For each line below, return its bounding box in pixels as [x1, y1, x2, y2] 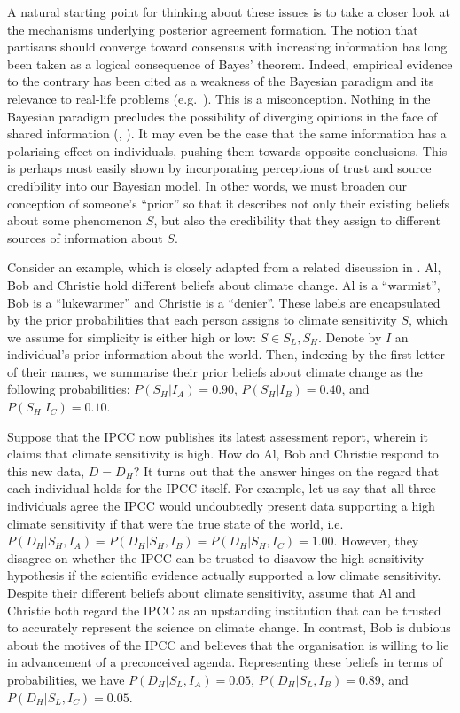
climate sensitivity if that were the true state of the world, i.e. [7, 513, 344, 532]
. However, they [333, 531, 419, 550]
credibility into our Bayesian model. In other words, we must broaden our [7, 176, 407, 194]
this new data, [7, 461, 85, 480]
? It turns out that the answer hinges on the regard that [133, 461, 440, 480]
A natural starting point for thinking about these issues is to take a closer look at [7, 3, 451, 20]
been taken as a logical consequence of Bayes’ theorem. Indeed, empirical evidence [7, 54, 453, 73]
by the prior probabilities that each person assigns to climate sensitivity [7, 310, 397, 329]
